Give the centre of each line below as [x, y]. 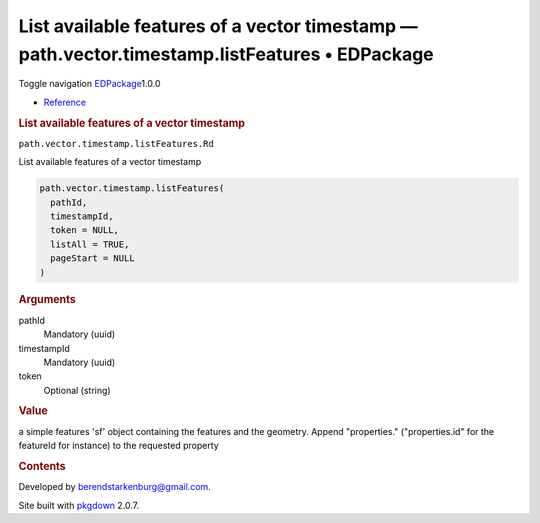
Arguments [47, 300]
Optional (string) [77, 390]
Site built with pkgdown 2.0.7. [79, 505]
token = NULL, [85, 230]
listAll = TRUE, [90, 244]
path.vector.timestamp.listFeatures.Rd [116, 143]
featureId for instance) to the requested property [118, 446]
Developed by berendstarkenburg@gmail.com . [115, 487]
